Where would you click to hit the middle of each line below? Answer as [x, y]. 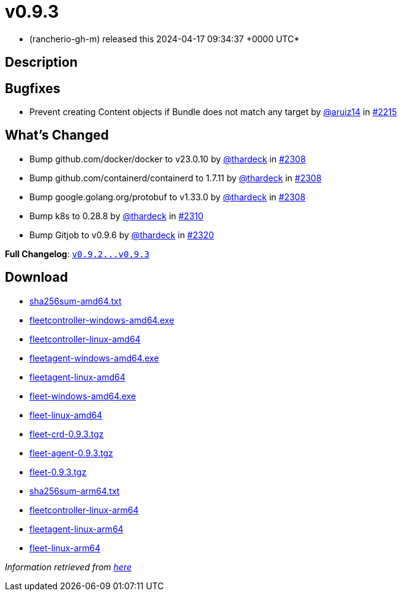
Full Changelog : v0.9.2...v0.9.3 [77, 254]
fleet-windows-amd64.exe [83, 396]
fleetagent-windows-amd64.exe [94, 358]
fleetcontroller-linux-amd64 [85, 339]
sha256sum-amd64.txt [76, 301]
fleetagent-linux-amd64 [77, 377]
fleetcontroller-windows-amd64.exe [102, 320]
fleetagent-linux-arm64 [76, 529]
